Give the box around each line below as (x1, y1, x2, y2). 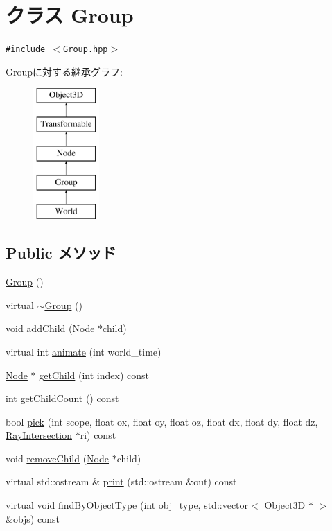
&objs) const (6, 511, 60, 525)
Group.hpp (63, 44, 108, 55)
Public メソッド (6, 242, 116, 263)
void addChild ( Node (6, 321, 95, 336)
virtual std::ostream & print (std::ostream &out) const (6, 474, 237, 489)
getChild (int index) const (39, 367, 150, 382)
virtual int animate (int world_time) (6, 344, 161, 358)
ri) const (80, 428, 116, 442)
